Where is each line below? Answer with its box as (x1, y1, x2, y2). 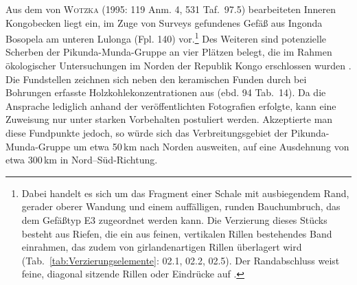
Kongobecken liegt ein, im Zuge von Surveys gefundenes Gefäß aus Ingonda (5, 15, 323, 30)
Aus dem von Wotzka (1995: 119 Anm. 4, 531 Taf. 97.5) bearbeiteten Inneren (5, 2, 336, 16)
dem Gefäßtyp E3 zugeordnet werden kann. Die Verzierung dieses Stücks (21, 212, 327, 227)
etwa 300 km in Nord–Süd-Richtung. (5, 152, 158, 167)
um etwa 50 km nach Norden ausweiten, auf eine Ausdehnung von (73, 139, 349, 153)
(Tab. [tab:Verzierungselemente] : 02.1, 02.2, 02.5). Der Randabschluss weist (21, 253, 340, 267)
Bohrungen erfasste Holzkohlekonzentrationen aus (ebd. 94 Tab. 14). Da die (5, 85, 326, 100)
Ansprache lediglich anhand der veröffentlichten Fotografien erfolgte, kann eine (5, 98, 336, 113)
